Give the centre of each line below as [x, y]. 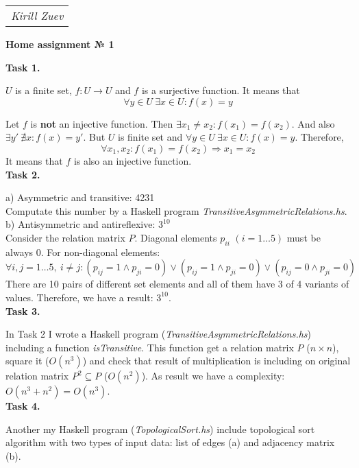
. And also [313, 123]
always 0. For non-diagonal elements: [83, 251]
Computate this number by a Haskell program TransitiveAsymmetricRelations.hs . [176, 210]
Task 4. [23, 406]
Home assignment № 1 [60, 44]
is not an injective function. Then [102, 123]
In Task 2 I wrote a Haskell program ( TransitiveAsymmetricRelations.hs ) [159, 334]
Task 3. [23, 311]
